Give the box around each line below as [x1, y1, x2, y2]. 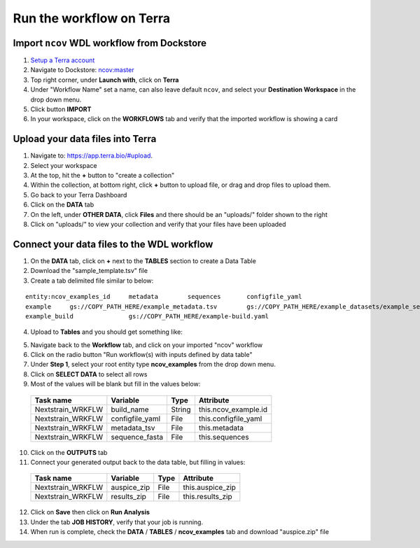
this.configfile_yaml [198, 414, 262, 423]
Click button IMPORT [30, 105, 92, 113]
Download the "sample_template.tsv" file [30, 267, 148, 275]
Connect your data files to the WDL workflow [13, 238, 213, 250]
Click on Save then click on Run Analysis [30, 508, 150, 517]
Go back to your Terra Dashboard [30, 190, 127, 199]
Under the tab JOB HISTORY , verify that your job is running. [30, 518, 203, 526]
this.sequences [198, 432, 249, 442]
